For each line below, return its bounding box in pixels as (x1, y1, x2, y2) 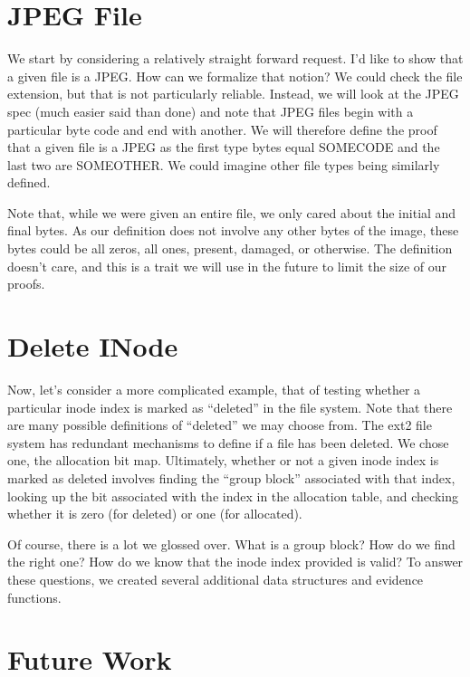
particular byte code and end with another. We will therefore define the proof (7, 119, 437, 138)
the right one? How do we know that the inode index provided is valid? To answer (7, 552, 464, 571)
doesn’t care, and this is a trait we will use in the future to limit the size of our (7, 256, 447, 275)
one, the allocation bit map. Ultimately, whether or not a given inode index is (7, 451, 439, 470)
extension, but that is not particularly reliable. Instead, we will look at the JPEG (7, 84, 459, 103)
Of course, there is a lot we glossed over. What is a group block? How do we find (7, 534, 456, 553)
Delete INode (7, 328, 178, 365)
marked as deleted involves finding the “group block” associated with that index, (7, 468, 456, 487)
